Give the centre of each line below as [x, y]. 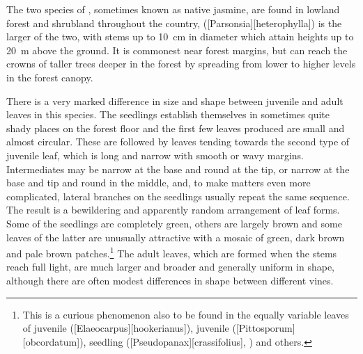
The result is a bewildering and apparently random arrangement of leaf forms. [173, 210]
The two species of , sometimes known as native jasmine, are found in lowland [173, 9]
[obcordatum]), [54, 341]
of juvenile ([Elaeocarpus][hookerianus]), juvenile [126, 328]
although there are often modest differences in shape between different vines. [170, 280]
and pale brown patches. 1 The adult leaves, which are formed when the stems [172, 252]
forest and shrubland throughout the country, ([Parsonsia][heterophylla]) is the [174, 23]
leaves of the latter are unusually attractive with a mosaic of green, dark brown [176, 237]
